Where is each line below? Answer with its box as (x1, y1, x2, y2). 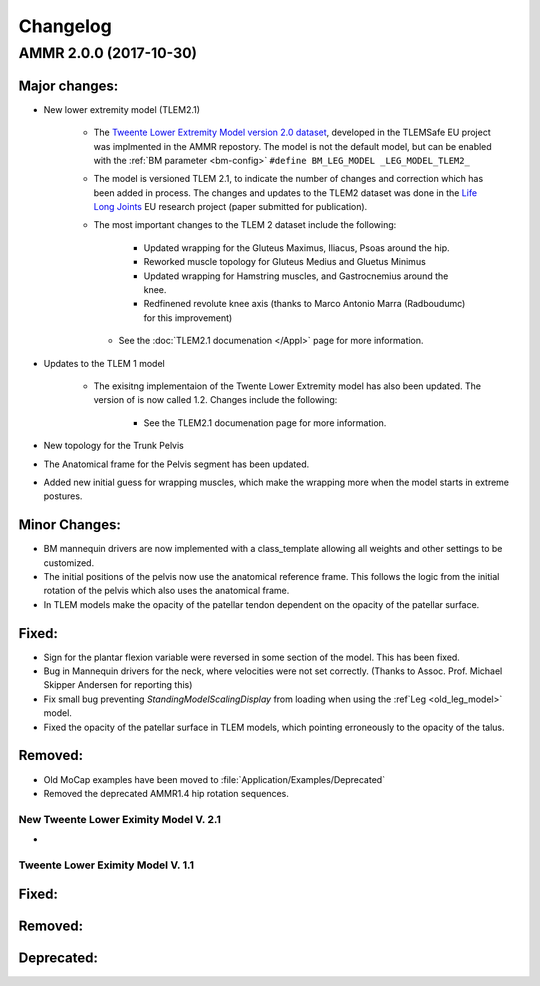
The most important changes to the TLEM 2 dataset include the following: (93, 219, 397, 231)
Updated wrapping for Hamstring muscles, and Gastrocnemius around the (143, 270, 449, 282)
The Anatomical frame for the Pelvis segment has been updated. (43, 458, 310, 470)
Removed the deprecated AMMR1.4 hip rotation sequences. (43, 787, 289, 799)
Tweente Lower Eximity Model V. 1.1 (18, 858, 195, 872)
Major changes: (18, 77, 119, 94)
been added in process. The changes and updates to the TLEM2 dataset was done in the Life (93, 186, 478, 199)
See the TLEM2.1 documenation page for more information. (143, 416, 387, 429)
